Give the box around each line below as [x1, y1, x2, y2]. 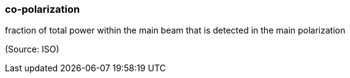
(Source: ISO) [5, 44, 59, 55]
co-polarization [5, 3, 80, 15]
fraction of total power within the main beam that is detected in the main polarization [5, 25, 346, 36]
